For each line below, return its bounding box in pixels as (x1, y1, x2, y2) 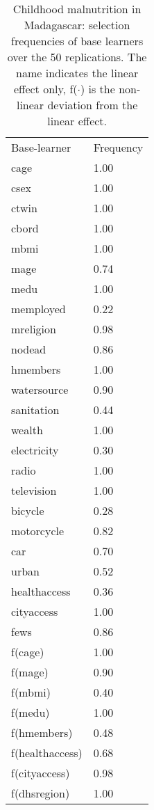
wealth (11, 422, 43, 438)
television (11, 482, 57, 498)
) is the (80, 81, 115, 97)
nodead (11, 341, 46, 357)
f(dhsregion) (11, 785, 70, 801)
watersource (11, 381, 69, 397)
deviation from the (47, 97, 138, 113)
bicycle (11, 502, 44, 518)
